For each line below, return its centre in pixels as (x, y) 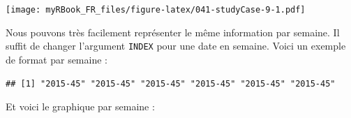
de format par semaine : (57, 59)
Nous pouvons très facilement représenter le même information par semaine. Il (173, 32)
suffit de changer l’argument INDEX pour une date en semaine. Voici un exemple (176, 46)
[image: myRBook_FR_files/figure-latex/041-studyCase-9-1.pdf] (156, 10)
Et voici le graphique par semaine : (80, 106)
